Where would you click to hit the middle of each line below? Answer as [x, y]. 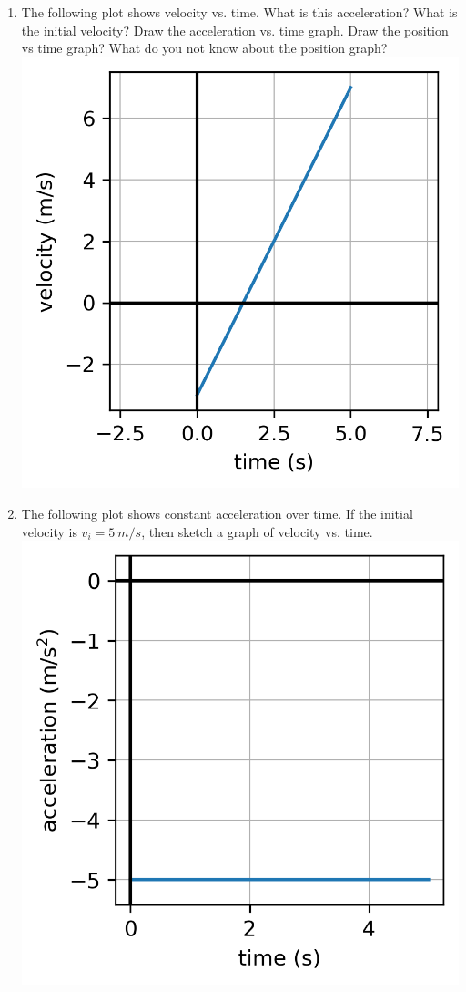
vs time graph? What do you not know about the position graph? [204, 48]
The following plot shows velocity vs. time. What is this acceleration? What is [239, 12]
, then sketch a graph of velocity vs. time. [257, 531]
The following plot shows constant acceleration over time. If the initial [217, 513]
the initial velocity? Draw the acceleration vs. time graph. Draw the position [235, 30]
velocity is [49, 531]
